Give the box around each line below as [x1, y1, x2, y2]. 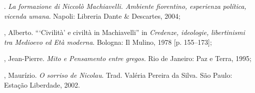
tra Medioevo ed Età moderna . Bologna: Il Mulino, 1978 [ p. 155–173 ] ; [4, 36, 212, 47]
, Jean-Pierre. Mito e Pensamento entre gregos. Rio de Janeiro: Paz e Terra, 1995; [4, 53, 252, 63]
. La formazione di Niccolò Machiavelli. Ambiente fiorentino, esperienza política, [4, 1, 247, 11]
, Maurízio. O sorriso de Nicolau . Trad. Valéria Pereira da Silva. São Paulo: [4, 69, 232, 80]
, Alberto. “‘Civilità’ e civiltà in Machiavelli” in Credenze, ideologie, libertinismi [4, 27, 245, 37]
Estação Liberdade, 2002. [4, 79, 80, 90]
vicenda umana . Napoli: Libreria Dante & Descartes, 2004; [4, 10, 181, 21]
